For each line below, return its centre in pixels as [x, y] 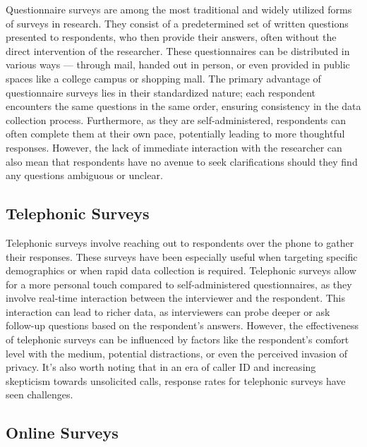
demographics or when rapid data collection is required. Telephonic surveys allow [181, 270]
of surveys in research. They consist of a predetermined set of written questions [177, 23]
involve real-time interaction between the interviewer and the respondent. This [175, 298]
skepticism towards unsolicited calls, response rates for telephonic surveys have [176, 380]
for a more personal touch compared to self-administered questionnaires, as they [179, 284]
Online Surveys [62, 433]
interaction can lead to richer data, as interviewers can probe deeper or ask [168, 311]
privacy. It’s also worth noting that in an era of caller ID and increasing [161, 367]
